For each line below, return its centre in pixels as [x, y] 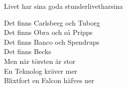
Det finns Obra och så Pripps [48, 32]
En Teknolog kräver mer [41, 71]
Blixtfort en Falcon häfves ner [49, 80]
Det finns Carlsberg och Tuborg [52, 22]
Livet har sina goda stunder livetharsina [63, 6]
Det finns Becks [28, 51]
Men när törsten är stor [40, 61]
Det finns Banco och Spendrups [52, 42]
